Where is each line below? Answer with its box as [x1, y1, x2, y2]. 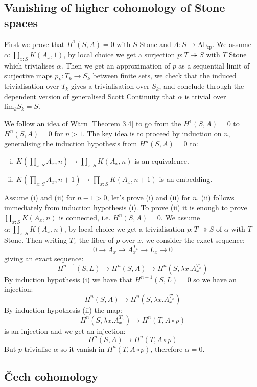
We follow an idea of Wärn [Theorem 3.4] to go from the [4, 118, 181, 129]
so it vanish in [60, 343, 105, 354]
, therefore [150, 343, 183, 354]
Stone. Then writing [4, 234, 67, 245]
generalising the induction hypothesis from [4, 138, 137, 149]
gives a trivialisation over [71, 81, 150, 92]
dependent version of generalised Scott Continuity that [4, 90, 176, 101]
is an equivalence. [134, 155, 189, 166]
